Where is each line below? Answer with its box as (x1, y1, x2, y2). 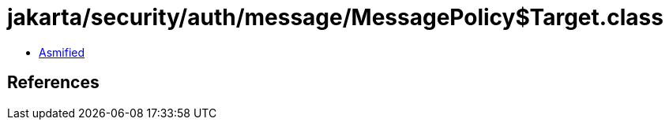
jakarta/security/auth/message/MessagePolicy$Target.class (7, 4, 663, 31)
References (7, 72, 100, 93)
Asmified (39, 45, 85, 59)
